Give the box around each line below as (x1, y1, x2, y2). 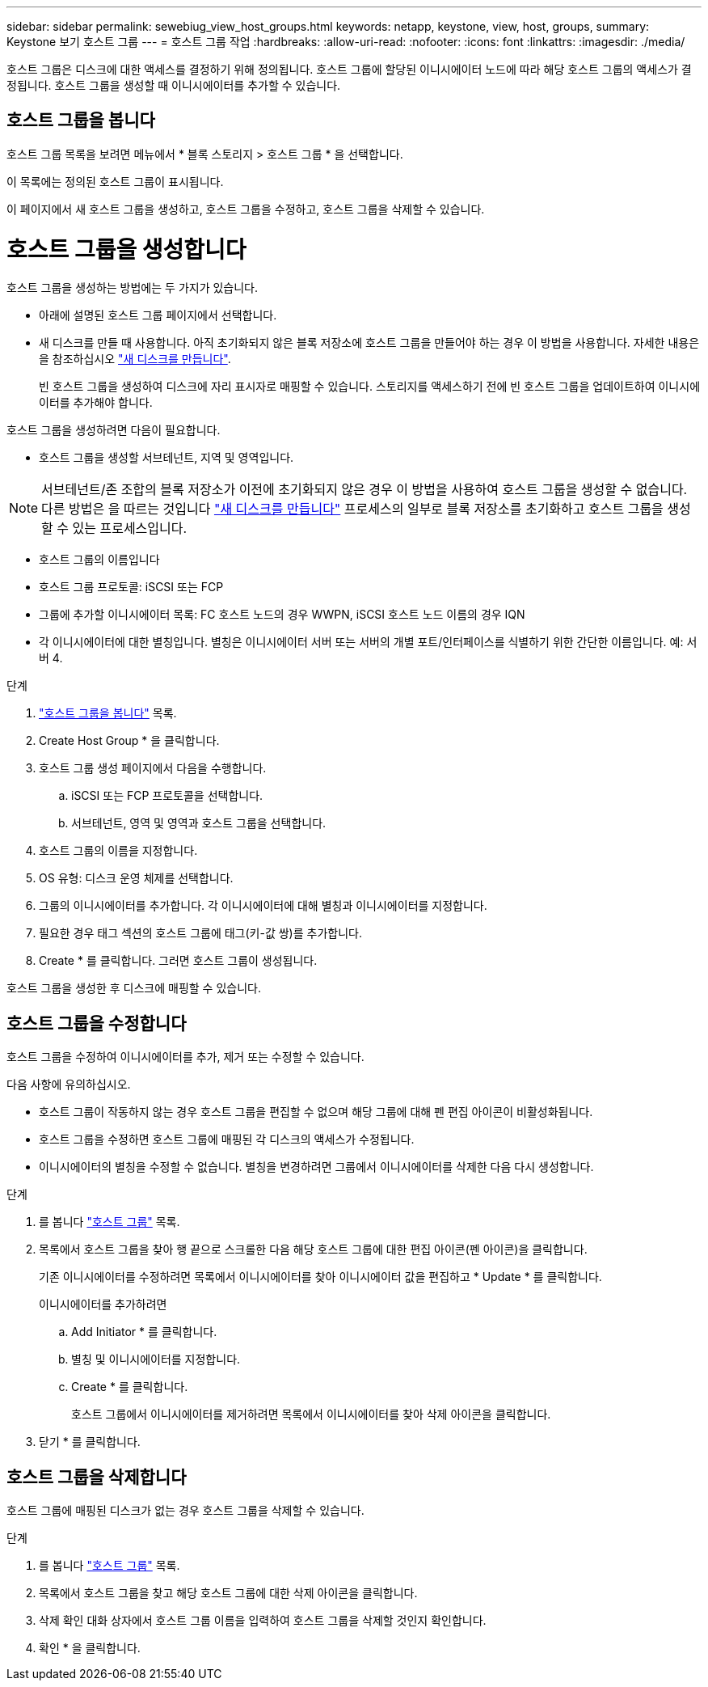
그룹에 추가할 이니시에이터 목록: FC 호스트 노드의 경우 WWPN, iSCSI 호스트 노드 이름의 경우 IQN (39, 607, 525, 622)
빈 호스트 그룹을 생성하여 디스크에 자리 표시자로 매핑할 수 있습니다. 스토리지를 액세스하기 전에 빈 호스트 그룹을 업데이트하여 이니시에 (39, 379, 701, 394)
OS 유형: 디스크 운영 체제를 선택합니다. (39, 871, 234, 886)
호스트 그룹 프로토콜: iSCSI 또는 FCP (39, 580, 224, 594)
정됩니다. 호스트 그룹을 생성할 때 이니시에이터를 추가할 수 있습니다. (6, 78, 341, 92)
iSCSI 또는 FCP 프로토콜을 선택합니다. (71, 789, 263, 803)
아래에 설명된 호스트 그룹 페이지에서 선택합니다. (39, 308, 277, 323)
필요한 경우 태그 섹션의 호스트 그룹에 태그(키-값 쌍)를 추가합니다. (39, 926, 362, 941)
